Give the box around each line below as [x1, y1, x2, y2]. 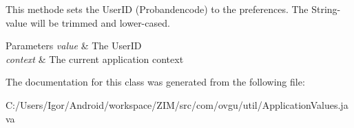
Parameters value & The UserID [6, 38, 142, 53]
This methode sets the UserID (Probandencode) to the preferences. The [6, 2, 309, 16]
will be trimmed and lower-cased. [30, 15, 170, 29]
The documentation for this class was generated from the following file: [6, 75, 305, 89]
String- [311, 2, 341, 16]
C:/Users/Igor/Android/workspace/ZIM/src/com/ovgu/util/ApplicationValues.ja [6, 97, 348, 112]
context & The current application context [6, 51, 184, 66]
